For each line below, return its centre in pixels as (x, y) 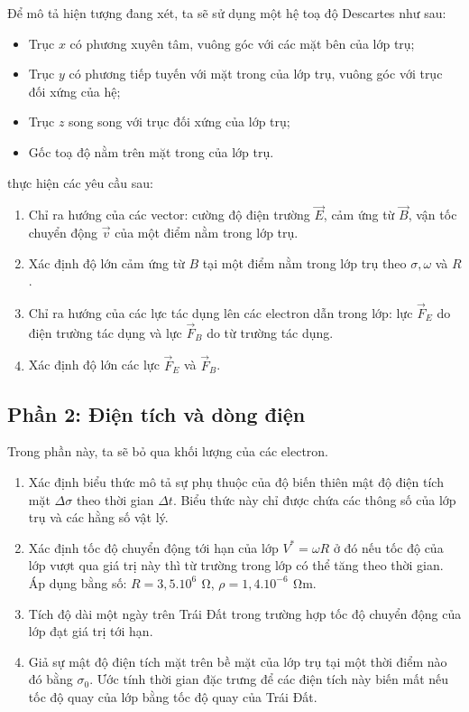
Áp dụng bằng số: (78, 582)
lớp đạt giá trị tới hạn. (91, 631)
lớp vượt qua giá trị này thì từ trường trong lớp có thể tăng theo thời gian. (236, 565)
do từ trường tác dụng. (270, 332)
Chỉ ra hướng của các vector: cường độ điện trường (169, 215)
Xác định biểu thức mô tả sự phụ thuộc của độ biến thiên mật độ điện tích (236, 481)
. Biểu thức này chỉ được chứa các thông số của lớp (314, 499)
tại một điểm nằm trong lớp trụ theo (304, 262)
